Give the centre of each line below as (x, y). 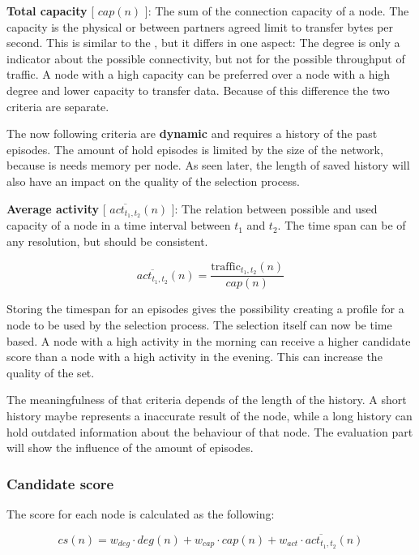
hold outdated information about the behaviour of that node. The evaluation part (210, 431)
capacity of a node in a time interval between (119, 225)
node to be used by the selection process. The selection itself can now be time (199, 325)
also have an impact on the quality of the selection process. (153, 181)
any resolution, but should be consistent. (107, 241)
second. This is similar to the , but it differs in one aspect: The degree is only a (203, 43)
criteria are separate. (58, 106)
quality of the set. (51, 372)
